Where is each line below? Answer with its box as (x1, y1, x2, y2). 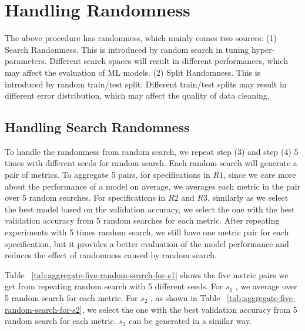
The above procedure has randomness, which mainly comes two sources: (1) (5, 32, 277, 44)
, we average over (235, 280, 297, 292)
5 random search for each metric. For (5, 292, 138, 304)
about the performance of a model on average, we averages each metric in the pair (5, 180, 301, 192)
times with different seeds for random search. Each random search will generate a (5, 157, 297, 169)
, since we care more (223, 168, 296, 181)
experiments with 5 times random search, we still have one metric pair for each (5, 226, 289, 238)
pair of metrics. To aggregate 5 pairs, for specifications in (5, 168, 210, 181)
